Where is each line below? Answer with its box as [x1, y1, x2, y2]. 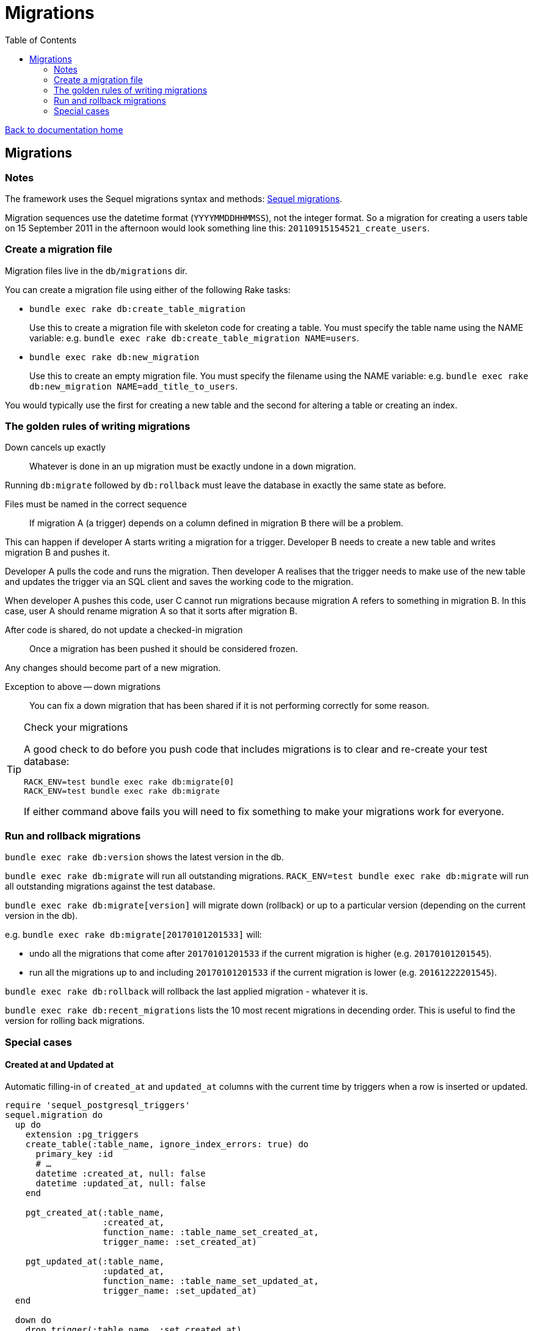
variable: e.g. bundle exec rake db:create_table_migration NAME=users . [29, 332, 359, 343]
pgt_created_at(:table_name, [25, 1207, 165, 1217]
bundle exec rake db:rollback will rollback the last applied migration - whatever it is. [5, 986, 368, 997]
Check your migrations [24, 721, 128, 734]
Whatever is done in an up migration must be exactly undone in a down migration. [29, 461, 357, 472]
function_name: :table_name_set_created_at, [103, 1227, 319, 1237]
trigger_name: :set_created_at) [103, 1236, 258, 1247]
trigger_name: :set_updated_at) [103, 1285, 258, 1296]
